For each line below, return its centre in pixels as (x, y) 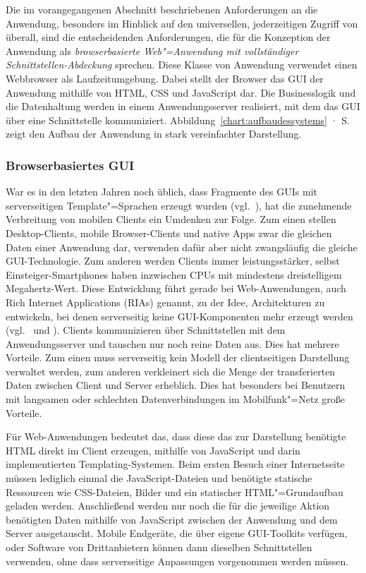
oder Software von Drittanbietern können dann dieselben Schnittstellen (159, 547)
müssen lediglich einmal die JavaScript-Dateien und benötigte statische (159, 478)
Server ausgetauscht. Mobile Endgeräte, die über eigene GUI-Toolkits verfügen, (177, 533)
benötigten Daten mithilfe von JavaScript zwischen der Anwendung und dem (172, 519)
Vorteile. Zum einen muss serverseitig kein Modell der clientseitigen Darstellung (178, 357)
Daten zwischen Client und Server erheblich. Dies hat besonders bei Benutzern (176, 385)
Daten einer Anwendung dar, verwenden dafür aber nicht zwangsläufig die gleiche (182, 247)
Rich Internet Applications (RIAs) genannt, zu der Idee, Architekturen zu (165, 302)
